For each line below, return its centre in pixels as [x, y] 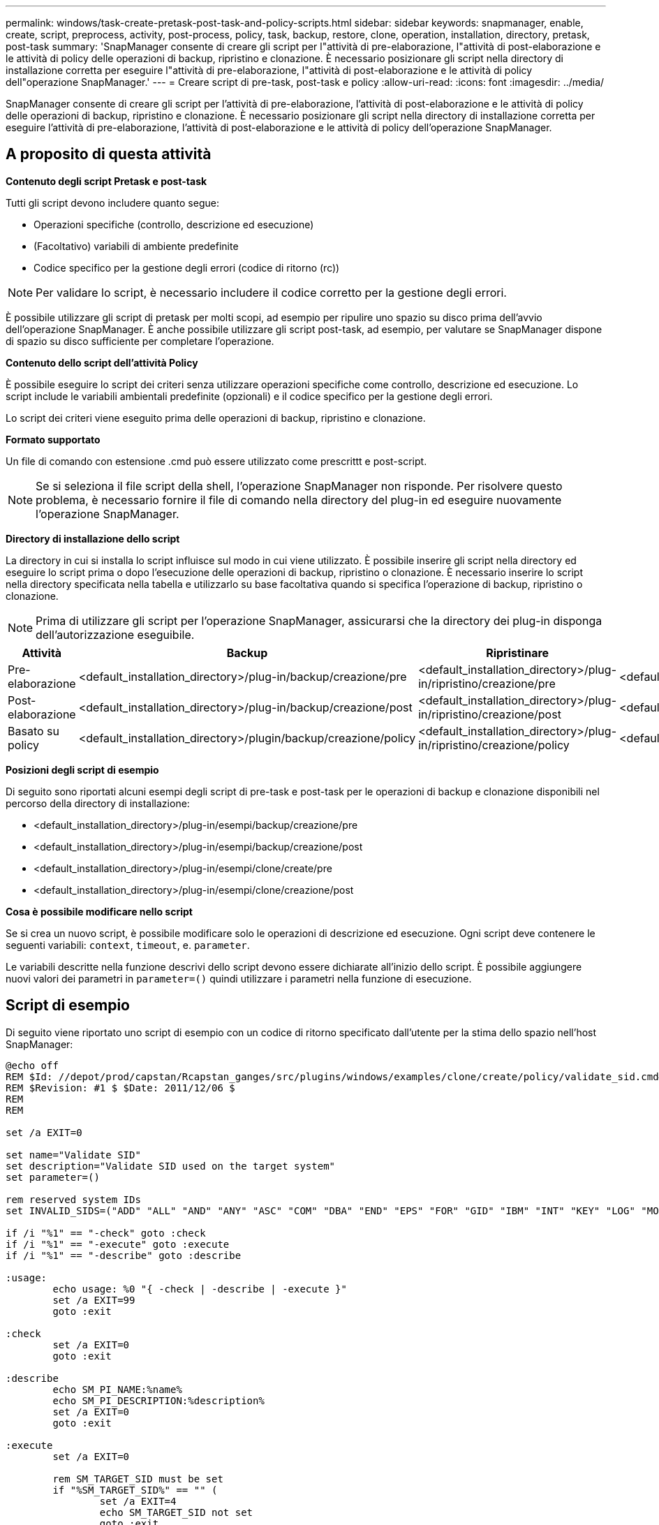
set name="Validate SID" [73, 1155]
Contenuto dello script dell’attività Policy [102, 362]
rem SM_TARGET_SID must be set [138, 1479]
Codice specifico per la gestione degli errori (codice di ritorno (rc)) [187, 267]
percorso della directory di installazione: [98, 803]
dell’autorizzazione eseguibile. [115, 634]
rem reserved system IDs [73, 1199]
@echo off [32, 1065]
